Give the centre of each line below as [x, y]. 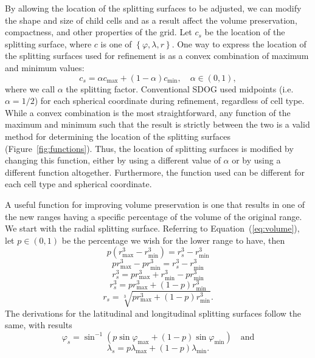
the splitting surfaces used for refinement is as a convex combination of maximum [157, 56]
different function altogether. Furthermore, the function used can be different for [155, 172]
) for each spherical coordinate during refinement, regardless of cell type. [169, 101]
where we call [30, 88]
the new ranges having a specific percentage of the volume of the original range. [154, 216]
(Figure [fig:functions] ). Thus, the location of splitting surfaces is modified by [149, 148]
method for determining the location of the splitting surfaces [118, 136]
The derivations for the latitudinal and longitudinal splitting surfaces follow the [153, 313]
